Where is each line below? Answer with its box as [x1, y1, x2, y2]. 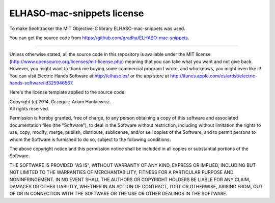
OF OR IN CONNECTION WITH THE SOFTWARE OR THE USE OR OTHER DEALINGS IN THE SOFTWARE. [9, 191, 228, 197]
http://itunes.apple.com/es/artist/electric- [170, 73, 257, 79]
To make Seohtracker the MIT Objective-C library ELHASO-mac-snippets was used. [9, 25, 185, 32]
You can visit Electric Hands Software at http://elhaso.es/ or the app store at [9, 73, 169, 79]
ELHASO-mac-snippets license [9, 8, 144, 19]
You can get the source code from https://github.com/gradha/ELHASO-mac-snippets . [9, 35, 189, 41]
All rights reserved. [9, 106, 49, 112]
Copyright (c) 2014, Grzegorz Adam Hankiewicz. [9, 98, 111, 104]
